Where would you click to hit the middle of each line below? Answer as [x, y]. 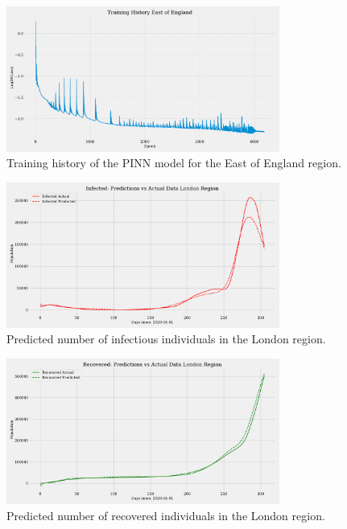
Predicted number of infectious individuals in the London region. [166, 339]
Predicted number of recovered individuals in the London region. [166, 515]
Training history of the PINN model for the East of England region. [174, 163]
